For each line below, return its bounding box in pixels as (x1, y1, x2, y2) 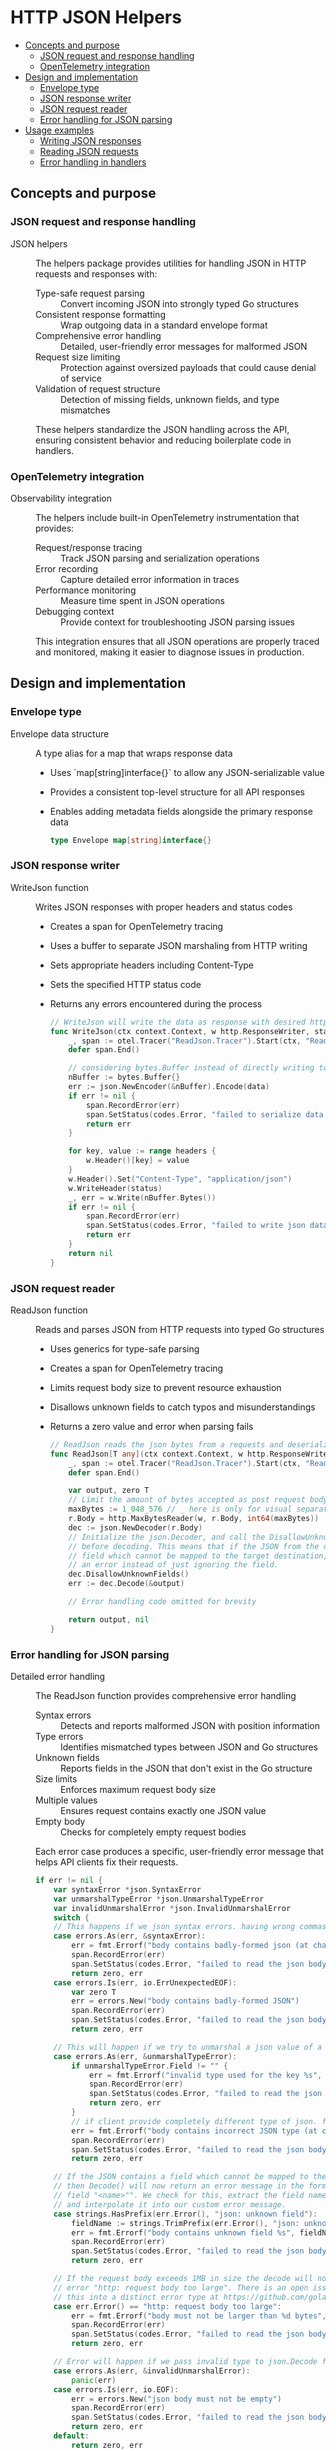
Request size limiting (35, 351, 121, 363)
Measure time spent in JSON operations (60, 594, 225, 606)
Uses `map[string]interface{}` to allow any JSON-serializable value (49, 766, 325, 778)
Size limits (35, 1773, 78, 1785)
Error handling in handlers (39, 156, 147, 168)
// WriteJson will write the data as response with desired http (49, 1017, 328, 1027)
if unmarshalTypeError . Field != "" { (71, 2061, 228, 2071)
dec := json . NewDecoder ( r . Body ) (68, 1522, 203, 1533)
